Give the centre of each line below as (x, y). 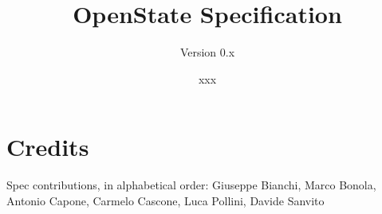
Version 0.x (207, 52)
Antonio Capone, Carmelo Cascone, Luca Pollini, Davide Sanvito (165, 200)
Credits (48, 147)
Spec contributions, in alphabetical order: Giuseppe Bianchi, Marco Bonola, (191, 185)
